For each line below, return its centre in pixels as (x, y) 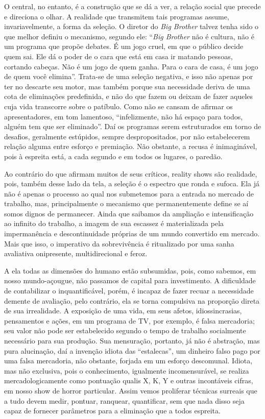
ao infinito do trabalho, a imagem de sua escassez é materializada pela (114, 223)
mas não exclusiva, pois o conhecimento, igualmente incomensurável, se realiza (127, 370)
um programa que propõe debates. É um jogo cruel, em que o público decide (124, 46)
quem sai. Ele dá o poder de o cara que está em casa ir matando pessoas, (118, 56)
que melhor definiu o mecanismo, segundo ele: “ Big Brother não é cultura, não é (129, 36)
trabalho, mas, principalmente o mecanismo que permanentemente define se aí (126, 203)
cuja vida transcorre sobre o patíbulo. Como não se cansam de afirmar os (118, 106)
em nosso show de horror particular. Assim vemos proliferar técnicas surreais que (131, 390)
